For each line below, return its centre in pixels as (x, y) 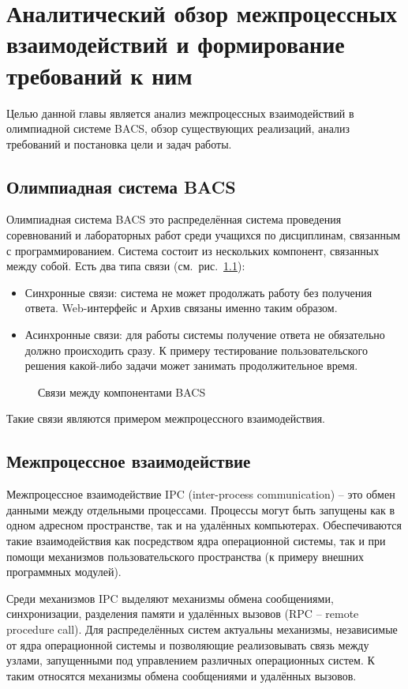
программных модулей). (64, 572)
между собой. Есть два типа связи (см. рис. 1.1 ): (126, 266)
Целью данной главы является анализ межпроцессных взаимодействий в (180, 113)
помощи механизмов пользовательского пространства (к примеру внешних (185, 556)
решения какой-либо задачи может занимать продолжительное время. (191, 365)
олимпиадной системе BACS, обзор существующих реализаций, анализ (178, 128)
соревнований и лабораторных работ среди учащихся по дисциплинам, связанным (204, 235)
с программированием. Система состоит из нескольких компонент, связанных (193, 250)
